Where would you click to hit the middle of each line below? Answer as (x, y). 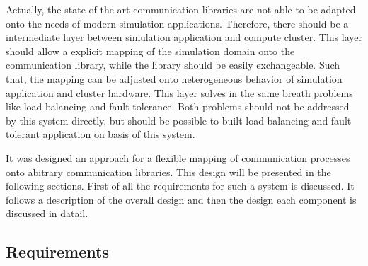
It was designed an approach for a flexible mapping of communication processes (178, 157)
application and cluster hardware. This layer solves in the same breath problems (179, 92)
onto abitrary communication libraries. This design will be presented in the (168, 172)
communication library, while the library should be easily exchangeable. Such (173, 65)
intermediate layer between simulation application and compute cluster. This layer (184, 37)
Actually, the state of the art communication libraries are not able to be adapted (181, 9)
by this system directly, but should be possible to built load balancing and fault (179, 120)
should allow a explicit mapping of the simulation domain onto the (150, 51)
